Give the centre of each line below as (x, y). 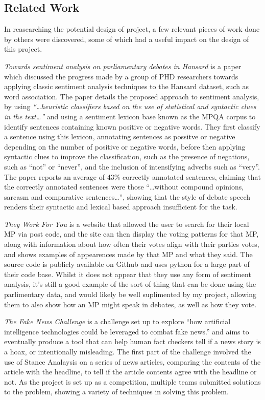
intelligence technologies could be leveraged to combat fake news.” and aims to (127, 331)
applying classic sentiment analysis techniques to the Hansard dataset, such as (127, 86)
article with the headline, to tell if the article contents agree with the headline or (130, 372)
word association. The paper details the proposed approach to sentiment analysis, (132, 96)
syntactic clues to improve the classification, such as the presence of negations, (127, 156)
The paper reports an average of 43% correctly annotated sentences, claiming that (132, 176)
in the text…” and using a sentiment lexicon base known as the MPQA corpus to (130, 116)
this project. (23, 49)
